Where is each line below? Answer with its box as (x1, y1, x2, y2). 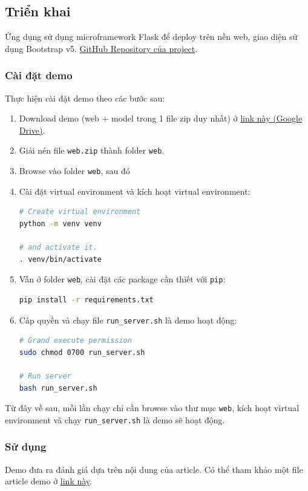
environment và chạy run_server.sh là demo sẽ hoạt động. (5, 413, 225, 426)
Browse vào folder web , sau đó (19, 164, 130, 177)
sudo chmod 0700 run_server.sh (19, 348, 145, 357)
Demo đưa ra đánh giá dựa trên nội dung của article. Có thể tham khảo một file (5, 463, 303, 475)
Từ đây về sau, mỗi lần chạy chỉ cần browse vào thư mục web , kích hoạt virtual (5, 402, 300, 414)
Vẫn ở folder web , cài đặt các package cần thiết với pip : (19, 273, 226, 285)
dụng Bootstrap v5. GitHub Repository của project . (5, 42, 198, 54)
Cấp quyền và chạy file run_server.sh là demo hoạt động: (19, 313, 237, 326)
